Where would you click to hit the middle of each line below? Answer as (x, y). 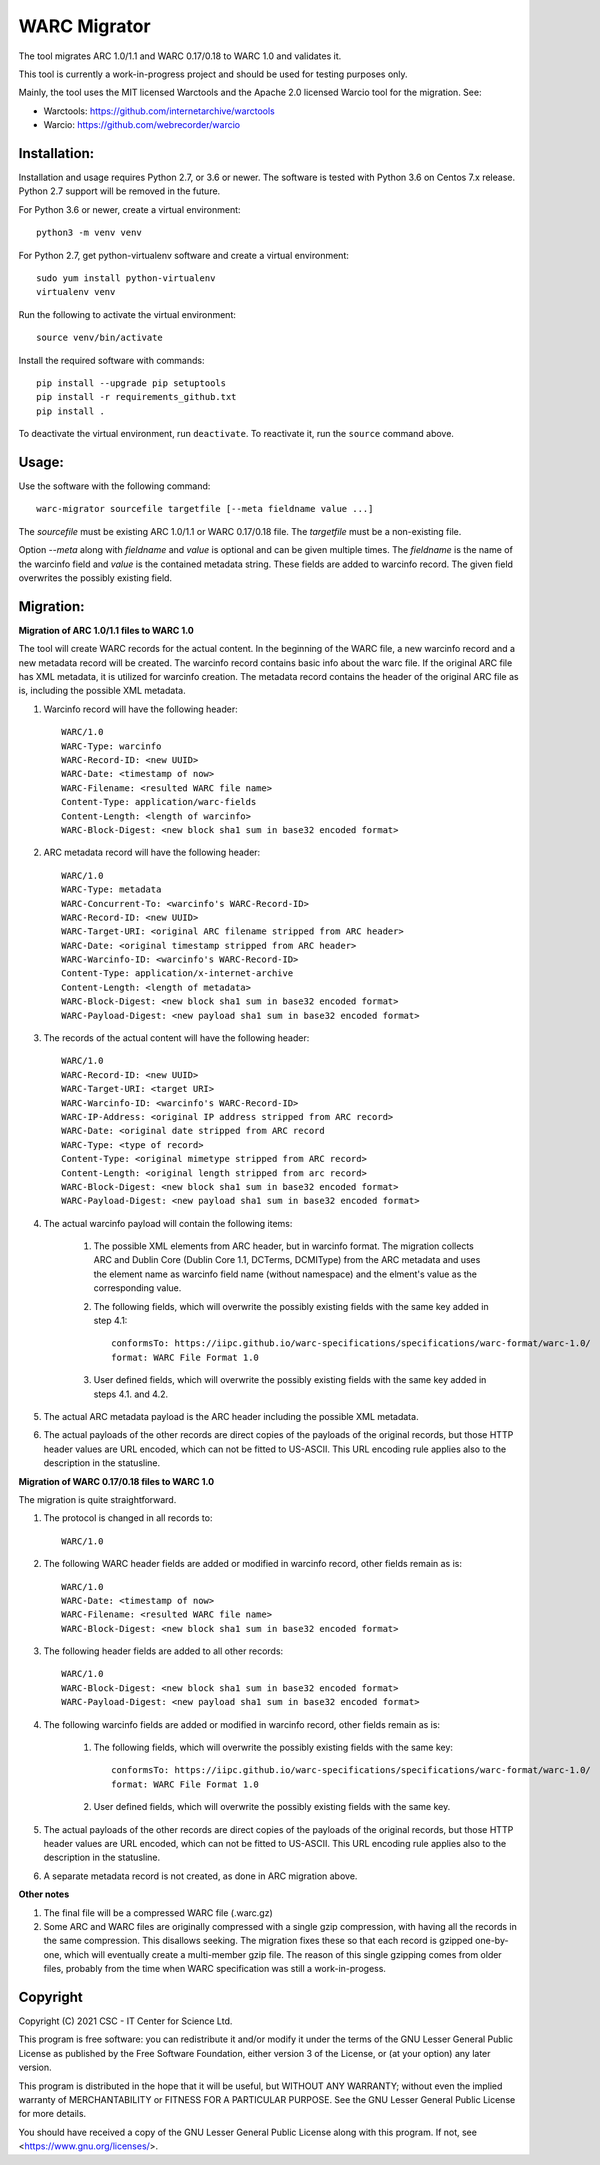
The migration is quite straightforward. (97, 1499)
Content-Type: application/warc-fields (159, 802)
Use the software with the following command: (114, 486)
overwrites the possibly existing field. (95, 577)
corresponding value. (137, 1288)
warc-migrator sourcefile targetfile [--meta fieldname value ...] (205, 509)
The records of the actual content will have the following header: (176, 1038)
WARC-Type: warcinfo (111, 746)
